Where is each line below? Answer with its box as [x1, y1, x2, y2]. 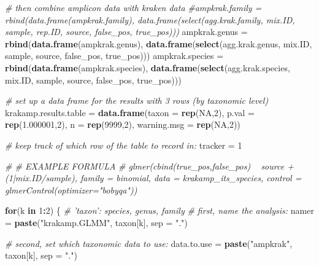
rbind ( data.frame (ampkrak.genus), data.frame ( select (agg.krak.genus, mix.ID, [5, 37, 312, 50]
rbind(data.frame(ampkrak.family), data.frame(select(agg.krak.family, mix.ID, [5, 13, 295, 26]
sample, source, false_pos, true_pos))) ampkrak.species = [5, 49, 224, 62]
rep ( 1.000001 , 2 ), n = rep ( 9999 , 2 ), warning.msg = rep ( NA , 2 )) [5, 118, 240, 131]
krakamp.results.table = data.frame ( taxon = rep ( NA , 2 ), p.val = [5, 106, 255, 119]
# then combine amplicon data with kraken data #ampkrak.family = [5, 1, 262, 14]
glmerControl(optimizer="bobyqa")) [5, 183, 137, 196]
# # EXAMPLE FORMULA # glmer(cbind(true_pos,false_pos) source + [5, 159, 294, 172]
